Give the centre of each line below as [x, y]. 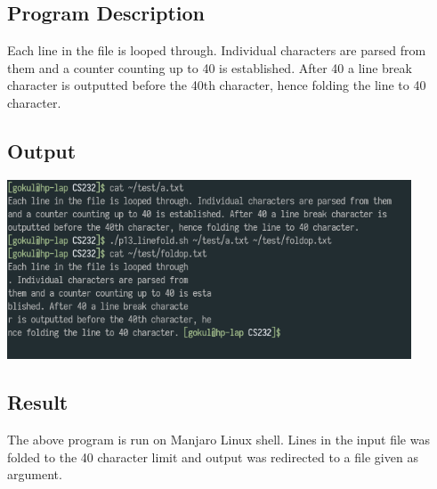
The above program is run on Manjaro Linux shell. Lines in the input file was [218, 440]
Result [38, 402]
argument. [35, 474]
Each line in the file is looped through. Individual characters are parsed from [217, 50]
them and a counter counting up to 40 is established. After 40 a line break [210, 67]
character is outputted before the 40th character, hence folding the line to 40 [217, 85]
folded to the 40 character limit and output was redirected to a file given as [213, 456]
